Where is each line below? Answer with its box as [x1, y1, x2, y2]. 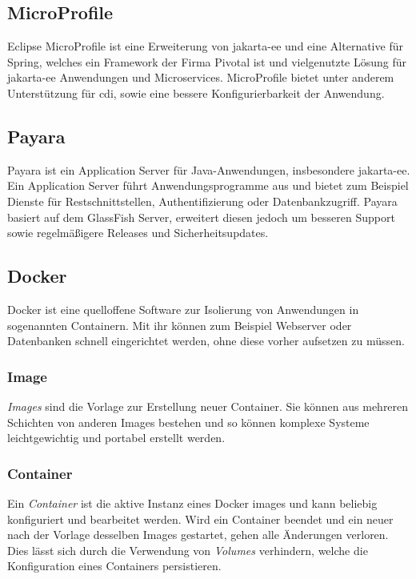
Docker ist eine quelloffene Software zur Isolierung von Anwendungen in [7, 300, 359, 317]
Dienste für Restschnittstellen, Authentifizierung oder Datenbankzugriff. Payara [7, 192, 398, 209]
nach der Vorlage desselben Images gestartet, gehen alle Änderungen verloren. [7, 526, 389, 543]
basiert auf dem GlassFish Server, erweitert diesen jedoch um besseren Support [7, 208, 395, 225]
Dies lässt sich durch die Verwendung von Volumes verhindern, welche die [7, 541, 368, 558]
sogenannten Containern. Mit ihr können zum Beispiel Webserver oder [7, 316, 352, 333]
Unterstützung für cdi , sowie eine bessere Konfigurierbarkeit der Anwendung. [7, 84, 385, 101]
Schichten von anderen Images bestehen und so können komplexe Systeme [7, 413, 370, 430]
